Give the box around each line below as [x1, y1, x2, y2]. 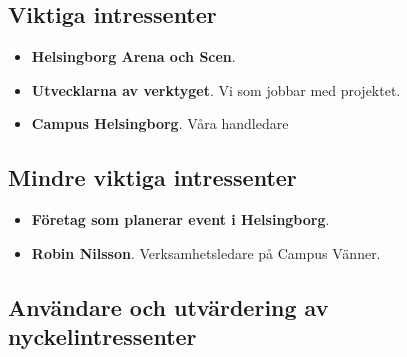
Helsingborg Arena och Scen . [31, 46, 236, 67]
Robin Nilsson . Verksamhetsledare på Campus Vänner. [31, 242, 381, 263]
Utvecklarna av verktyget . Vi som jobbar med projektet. [31, 79, 401, 100]
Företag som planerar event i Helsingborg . [31, 209, 330, 230]
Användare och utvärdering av [8, 291, 329, 322]
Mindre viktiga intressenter [8, 162, 297, 193]
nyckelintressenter [8, 321, 197, 352]
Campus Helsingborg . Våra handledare [31, 113, 289, 134]
